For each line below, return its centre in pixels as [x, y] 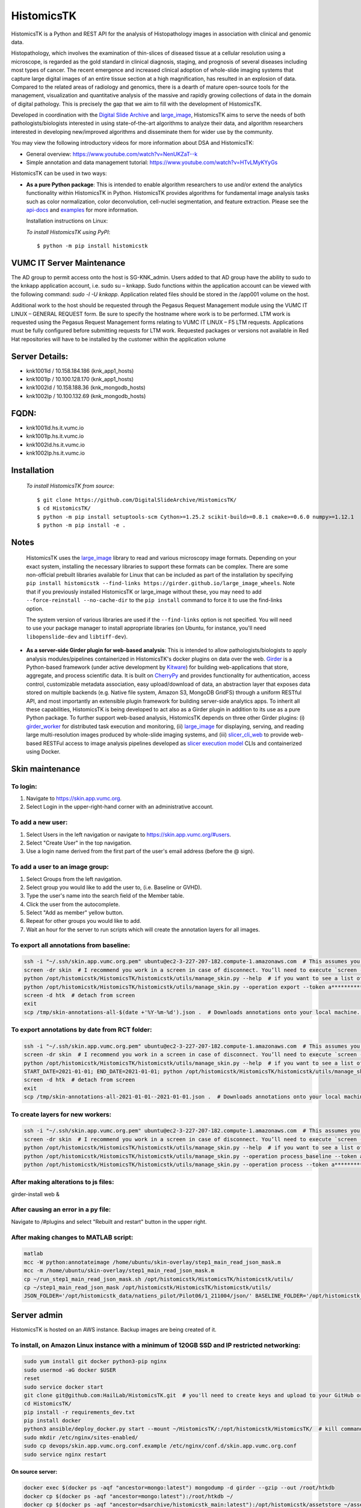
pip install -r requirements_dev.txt [79, 1412]
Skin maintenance [46, 769]
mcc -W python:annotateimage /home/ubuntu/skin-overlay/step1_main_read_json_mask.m [152, 1262]
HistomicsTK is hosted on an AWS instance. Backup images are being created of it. [114, 1329]
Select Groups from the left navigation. [74, 879]
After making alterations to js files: [63, 1182]
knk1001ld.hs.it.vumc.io [55, 428]
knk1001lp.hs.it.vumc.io [55, 436]
